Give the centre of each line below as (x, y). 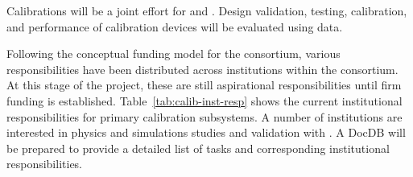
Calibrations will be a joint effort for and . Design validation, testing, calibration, (207, 10)
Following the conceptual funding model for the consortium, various (173, 54)
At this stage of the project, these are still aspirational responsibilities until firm (204, 85)
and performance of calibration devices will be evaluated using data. (175, 26)
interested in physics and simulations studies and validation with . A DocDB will (206, 132)
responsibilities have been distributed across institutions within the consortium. (202, 69)
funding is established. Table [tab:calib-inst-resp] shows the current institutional (204, 100)
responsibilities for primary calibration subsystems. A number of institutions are (204, 116)
